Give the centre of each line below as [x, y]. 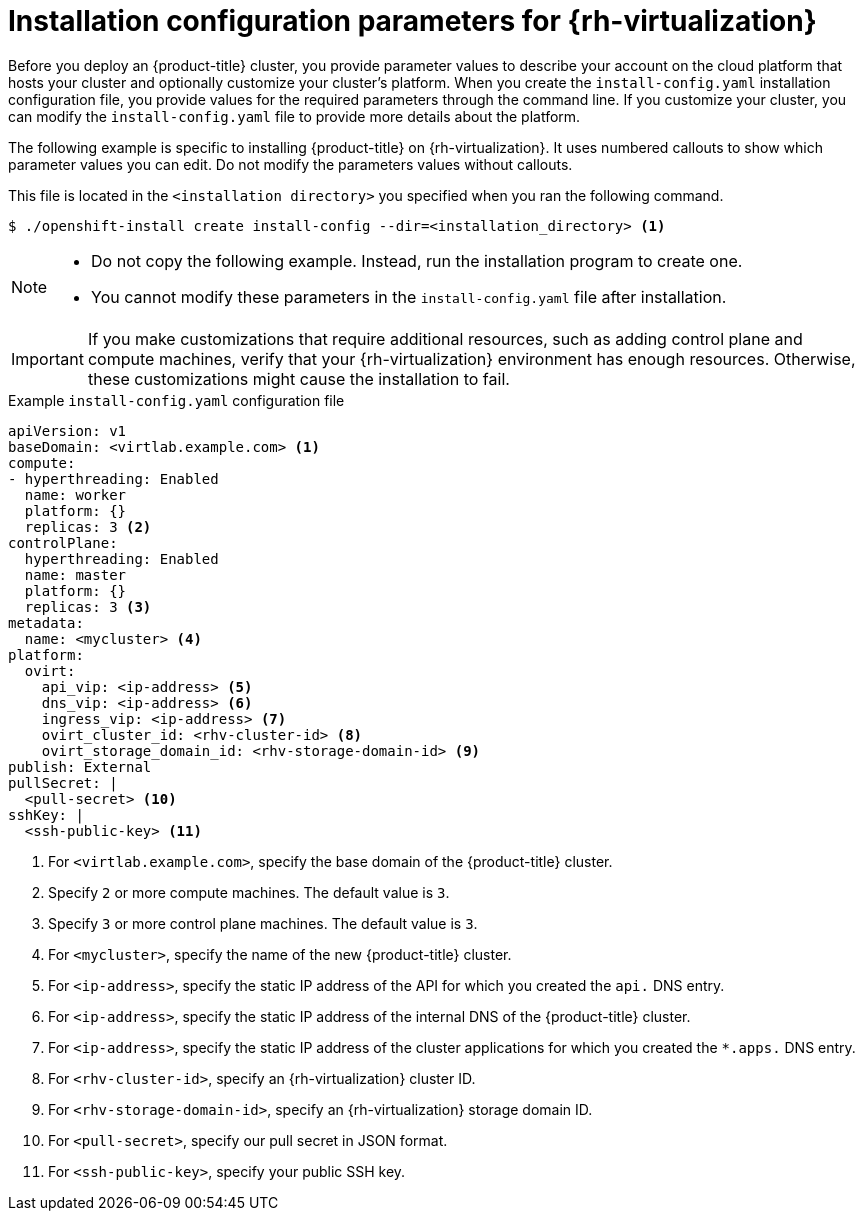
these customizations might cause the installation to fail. [298, 378]
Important [47, 358]
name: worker [75, 494]
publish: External [80, 766]
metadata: [46, 622]
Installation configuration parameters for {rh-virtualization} [412, 21]
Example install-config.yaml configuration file [176, 400]
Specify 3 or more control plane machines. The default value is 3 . [263, 923]
